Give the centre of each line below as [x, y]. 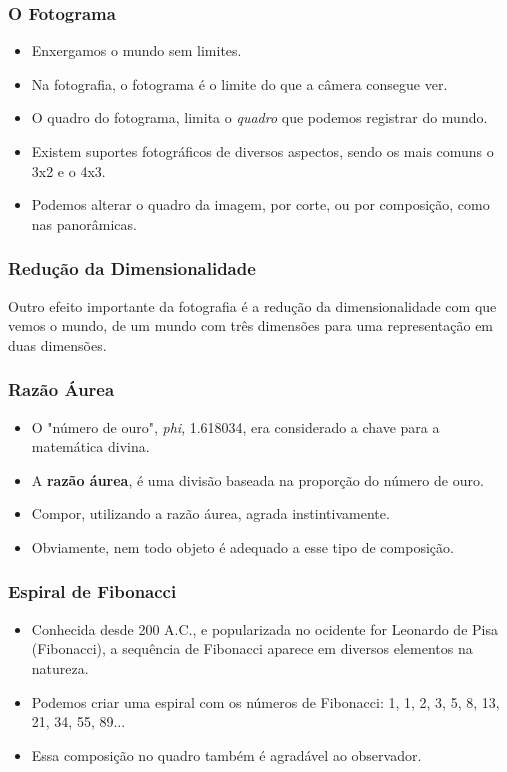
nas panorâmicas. [84, 223]
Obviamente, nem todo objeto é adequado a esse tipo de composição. [242, 546]
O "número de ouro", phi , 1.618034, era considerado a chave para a [235, 426]
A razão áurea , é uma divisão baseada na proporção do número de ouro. [257, 479]
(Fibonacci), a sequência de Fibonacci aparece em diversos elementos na [252, 648]
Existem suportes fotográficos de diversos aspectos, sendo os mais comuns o [262, 151]
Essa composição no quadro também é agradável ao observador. [226, 754]
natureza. [60, 667]
